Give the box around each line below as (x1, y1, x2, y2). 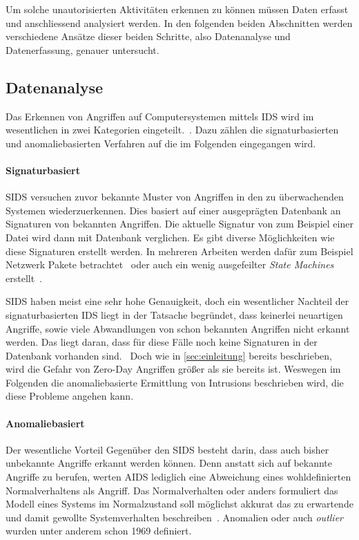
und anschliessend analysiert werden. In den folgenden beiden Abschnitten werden (6, 15, 353, 30)
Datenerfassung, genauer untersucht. (6, 42, 159, 57)
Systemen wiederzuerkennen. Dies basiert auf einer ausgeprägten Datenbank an (6, 203, 341, 217)
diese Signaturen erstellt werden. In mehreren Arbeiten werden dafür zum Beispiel (6, 243, 353, 258)
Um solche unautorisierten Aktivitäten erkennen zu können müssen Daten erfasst (6, 2, 349, 16)
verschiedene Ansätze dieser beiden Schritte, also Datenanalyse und (6, 29, 291, 44)
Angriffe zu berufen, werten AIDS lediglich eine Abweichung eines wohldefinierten (6, 469, 351, 484)
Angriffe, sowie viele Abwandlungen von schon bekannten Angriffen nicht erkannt (6, 321, 350, 335)
